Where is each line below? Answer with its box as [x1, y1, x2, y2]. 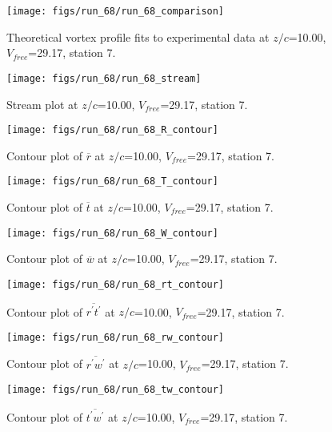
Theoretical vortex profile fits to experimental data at [6, 28, 270, 45]
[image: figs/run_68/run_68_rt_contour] [6, 278, 225, 290]
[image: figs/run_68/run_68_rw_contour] [6, 331, 225, 343]
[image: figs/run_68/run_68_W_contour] [6, 227, 218, 239]
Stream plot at [6, 95, 78, 112]
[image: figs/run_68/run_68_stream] [6, 72, 202, 84]
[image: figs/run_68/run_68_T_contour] [6, 176, 218, 188]
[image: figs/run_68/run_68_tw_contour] [6, 384, 225, 396]
